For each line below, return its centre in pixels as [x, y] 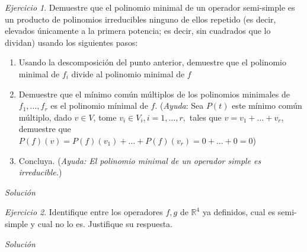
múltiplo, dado [45, 117]
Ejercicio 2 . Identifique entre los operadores [84, 212]
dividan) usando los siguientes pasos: [71, 42]
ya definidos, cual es [239, 212]
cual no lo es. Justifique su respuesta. [105, 223]
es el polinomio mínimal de [99, 105]
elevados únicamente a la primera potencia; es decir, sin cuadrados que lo [138, 31]
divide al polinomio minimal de [128, 73]
